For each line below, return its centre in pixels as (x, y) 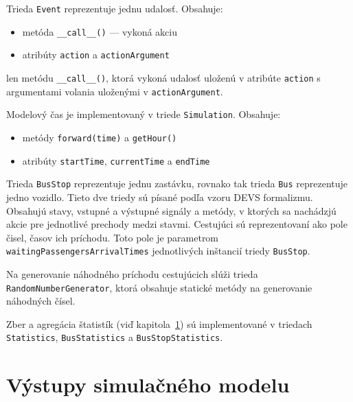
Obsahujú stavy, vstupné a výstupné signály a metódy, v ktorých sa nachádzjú (171, 210)
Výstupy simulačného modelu (148, 385)
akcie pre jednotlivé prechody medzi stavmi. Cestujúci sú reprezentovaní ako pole (177, 224)
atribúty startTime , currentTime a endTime (116, 160)
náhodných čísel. (41, 301)
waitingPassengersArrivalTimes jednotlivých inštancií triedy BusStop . (158, 251)
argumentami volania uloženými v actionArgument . (115, 91)
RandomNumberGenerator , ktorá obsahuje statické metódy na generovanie (159, 287)
